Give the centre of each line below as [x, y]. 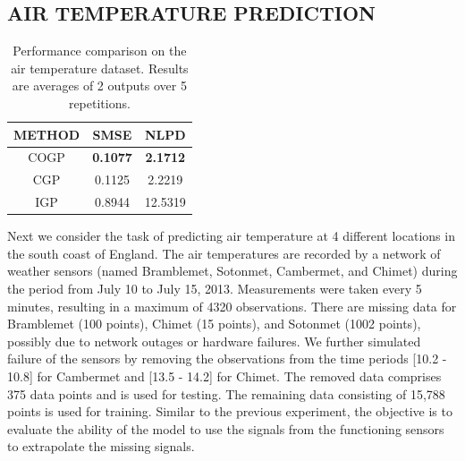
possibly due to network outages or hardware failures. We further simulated [214, 341]
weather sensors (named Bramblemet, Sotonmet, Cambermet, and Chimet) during [232, 271]
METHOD [47, 134]
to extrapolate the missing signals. [101, 446]
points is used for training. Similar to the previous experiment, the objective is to [230, 411]
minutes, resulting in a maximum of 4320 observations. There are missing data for [232, 306]
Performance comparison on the [100, 51]
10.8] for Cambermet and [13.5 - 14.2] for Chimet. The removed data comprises [224, 376]
